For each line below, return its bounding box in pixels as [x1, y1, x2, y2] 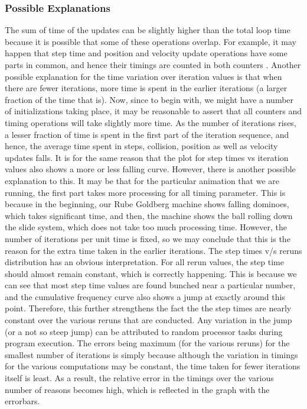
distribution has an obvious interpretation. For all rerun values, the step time [5, 256, 284, 268]
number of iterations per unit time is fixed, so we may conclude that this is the [5, 232, 290, 244]
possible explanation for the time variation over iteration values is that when [5, 70, 282, 82]
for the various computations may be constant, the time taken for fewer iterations [5, 360, 301, 372]
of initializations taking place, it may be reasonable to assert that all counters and [5, 105, 302, 117]
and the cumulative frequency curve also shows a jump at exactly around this [5, 290, 285, 302]
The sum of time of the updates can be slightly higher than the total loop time [5, 24, 290, 36]
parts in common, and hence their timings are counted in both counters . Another [5, 59, 301, 70]
